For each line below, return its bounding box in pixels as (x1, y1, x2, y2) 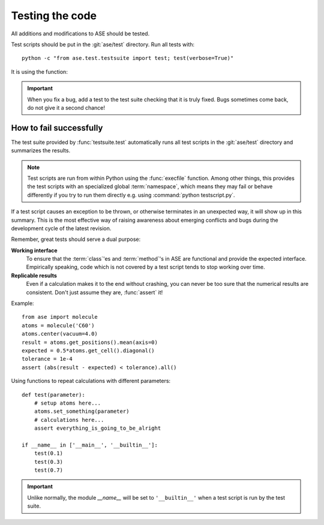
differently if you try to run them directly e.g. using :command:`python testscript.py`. (27, 191, 235, 198)
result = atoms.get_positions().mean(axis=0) (22, 339, 158, 346)
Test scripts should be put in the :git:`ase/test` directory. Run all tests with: (11, 41, 195, 48)
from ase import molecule (22, 313, 98, 321)
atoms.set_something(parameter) (34, 408, 130, 415)
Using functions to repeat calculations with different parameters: (11, 378, 171, 385)
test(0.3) (34, 458, 63, 465)
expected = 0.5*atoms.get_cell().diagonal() (22, 348, 155, 354)
